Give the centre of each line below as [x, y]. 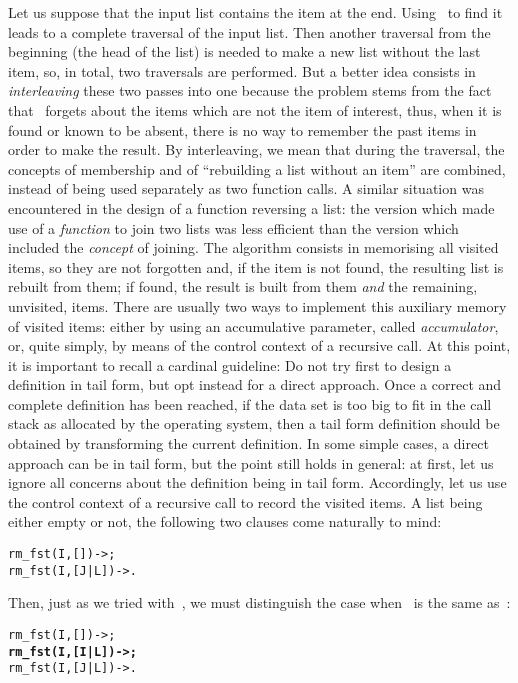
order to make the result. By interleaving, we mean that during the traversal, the [256, 149]
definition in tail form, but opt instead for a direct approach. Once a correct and [255, 384]
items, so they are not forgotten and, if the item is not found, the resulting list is [256, 266]
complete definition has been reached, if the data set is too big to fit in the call [250, 403]
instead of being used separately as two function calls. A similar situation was [246, 188]
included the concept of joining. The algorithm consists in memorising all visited [253, 247]
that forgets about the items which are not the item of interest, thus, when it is [255, 109]
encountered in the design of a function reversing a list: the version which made [251, 207]
